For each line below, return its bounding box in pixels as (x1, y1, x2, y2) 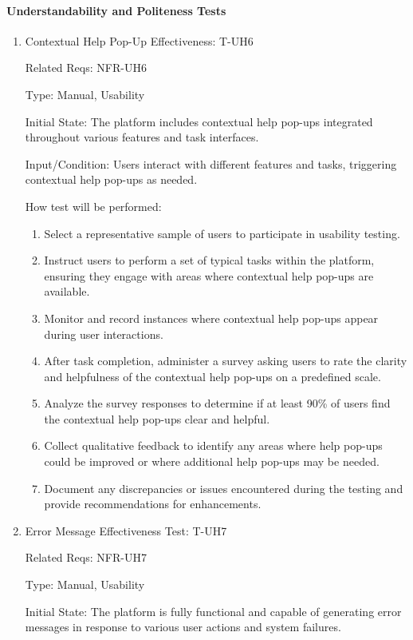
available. (44, 283, 90, 300)
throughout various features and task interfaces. (25, 129, 259, 145)
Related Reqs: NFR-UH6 (25, 59, 147, 76)
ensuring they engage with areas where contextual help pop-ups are (44, 267, 374, 284)
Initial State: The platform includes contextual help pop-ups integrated (25, 113, 373, 129)
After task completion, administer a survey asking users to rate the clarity (44, 352, 407, 369)
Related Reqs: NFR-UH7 (25, 549, 147, 566)
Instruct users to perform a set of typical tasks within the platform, (44, 252, 375, 268)
